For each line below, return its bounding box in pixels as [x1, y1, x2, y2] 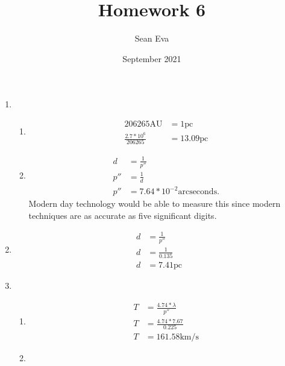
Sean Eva [134, 32, 169, 45]
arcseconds [178, 188, 218, 197]
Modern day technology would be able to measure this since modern [28, 197, 281, 210]
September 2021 [122, 52, 181, 65]
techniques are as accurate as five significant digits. [28, 209, 217, 221]
